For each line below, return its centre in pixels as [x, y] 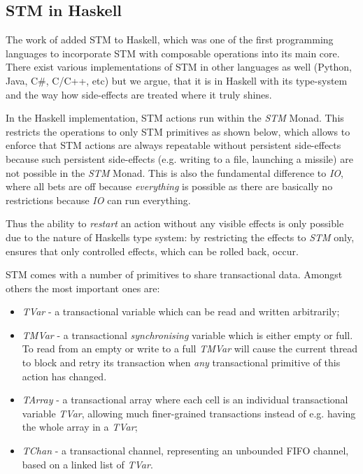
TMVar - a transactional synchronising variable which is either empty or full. [187, 335]
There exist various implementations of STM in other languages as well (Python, [179, 67]
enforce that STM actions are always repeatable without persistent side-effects [173, 145]
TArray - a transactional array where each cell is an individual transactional [185, 400]
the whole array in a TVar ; [80, 427]
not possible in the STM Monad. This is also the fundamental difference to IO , [175, 172]
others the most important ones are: [83, 288]
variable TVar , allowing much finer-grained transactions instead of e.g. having [189, 413]
